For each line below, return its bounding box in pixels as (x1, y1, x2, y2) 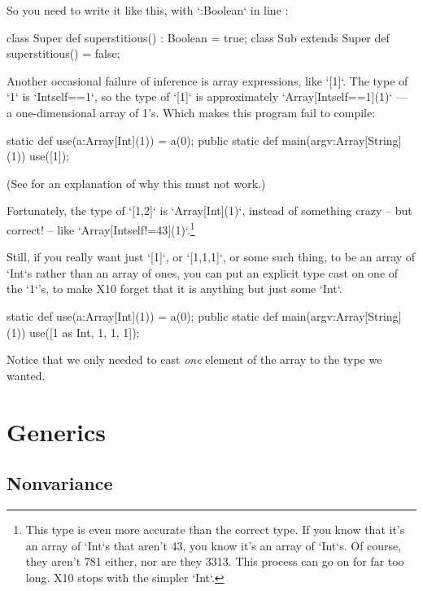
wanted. (7, 366, 46, 383)
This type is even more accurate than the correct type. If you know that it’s (25, 520, 405, 537)
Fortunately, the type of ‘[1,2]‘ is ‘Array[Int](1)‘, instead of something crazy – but (7, 202, 412, 219)
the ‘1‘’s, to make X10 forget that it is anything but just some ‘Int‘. (7, 280, 342, 297)
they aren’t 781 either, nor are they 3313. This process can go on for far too (25, 553, 404, 570)
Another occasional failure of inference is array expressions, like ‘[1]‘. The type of (7, 72, 408, 89)
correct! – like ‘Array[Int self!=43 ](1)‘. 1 (7, 218, 195, 238)
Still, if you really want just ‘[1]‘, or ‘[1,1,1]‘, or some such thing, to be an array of (7, 248, 416, 265)
